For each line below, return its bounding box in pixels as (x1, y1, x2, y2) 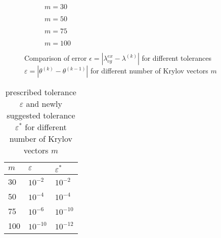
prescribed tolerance (5, 86, 76, 98)
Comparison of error (24, 53, 87, 63)
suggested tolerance (7, 109, 75, 121)
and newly (26, 98, 63, 109)
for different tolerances (142, 53, 211, 63)
